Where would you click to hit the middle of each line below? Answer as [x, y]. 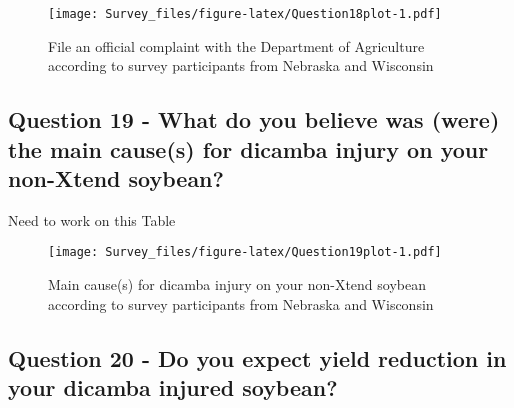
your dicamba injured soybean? [173, 387]
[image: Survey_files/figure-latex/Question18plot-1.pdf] [245, 14]
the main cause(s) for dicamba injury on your [248, 148]
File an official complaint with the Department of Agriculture [236, 45]
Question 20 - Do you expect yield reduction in [257, 357]
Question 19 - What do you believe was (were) [254, 119]
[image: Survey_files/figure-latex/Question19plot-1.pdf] [245, 252]
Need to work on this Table [92, 219]
